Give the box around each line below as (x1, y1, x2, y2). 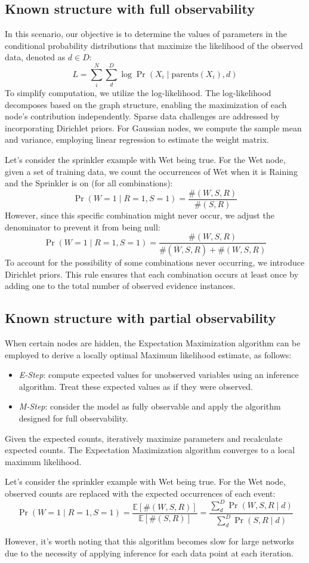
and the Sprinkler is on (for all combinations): (5, 177, 173, 189)
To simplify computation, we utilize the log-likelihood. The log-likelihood (5, 87, 271, 99)
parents (171, 70, 199, 79)
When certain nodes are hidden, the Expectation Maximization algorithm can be (5, 337, 301, 349)
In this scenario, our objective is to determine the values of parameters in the (5, 27, 288, 40)
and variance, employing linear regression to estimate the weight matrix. (5, 133, 269, 146)
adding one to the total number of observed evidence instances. (5, 279, 236, 292)
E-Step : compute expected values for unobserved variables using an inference (18, 368, 299, 381)
